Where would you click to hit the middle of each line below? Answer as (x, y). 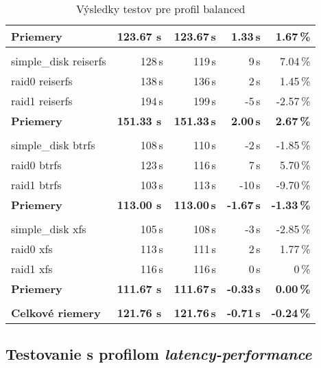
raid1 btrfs (36, 185)
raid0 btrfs (36, 165)
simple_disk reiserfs (59, 61)
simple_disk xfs (49, 229)
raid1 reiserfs (42, 101)
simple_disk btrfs (53, 145)
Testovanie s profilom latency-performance (159, 354)
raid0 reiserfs (42, 81)
